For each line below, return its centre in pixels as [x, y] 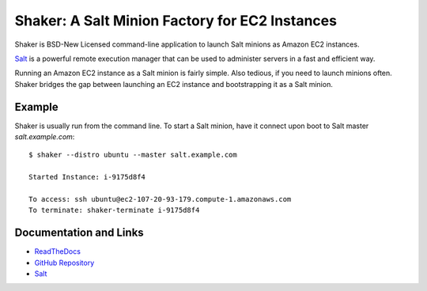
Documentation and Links [79, 233]
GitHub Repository [64, 263]
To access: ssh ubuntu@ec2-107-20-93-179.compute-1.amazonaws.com [160, 199]
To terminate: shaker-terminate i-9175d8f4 [114, 210]
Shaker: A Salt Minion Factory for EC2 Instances [176, 21]
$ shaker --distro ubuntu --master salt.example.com [133, 155]
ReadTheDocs [57, 251]
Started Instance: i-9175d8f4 [87, 177]
